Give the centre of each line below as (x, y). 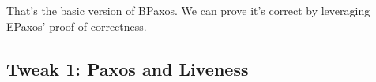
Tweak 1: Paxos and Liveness (128, 68)
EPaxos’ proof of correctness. (77, 26)
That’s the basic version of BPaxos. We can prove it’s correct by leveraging (188, 10)
